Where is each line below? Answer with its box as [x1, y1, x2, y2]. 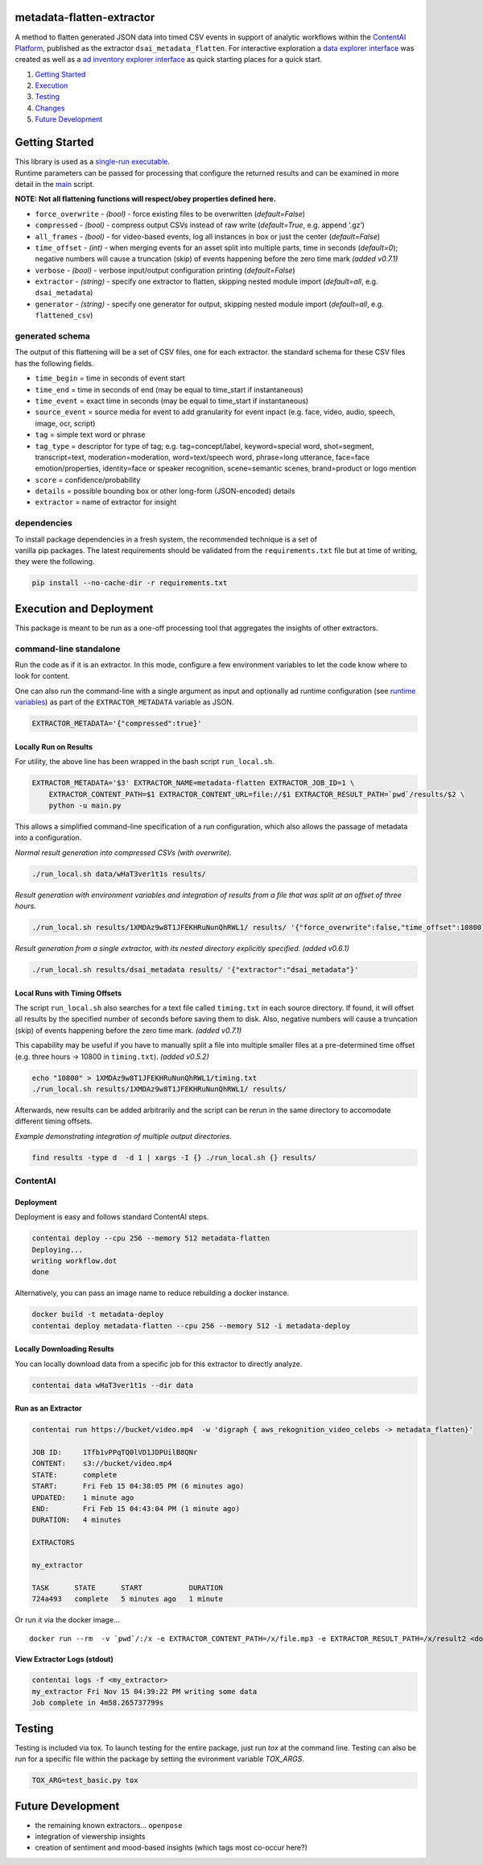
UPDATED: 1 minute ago [31, 1493, 134, 1502]
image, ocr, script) [35, 418, 96, 428]
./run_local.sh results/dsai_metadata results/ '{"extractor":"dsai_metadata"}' [31, 965, 359, 974]
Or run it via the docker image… [14, 1615, 120, 1625]
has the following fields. [14, 359, 94, 368]
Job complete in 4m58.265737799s [31, 1698, 164, 1708]
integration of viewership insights [35, 1832, 146, 1842]
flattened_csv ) [35, 310, 93, 320]
